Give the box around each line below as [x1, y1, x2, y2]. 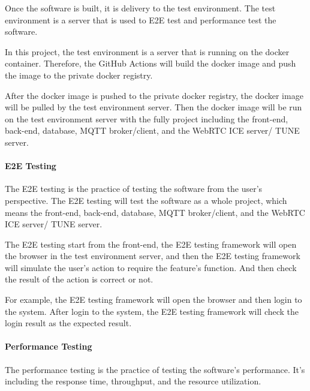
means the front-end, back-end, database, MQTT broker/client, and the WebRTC [5, 206, 305, 218]
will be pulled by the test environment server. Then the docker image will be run [5, 101, 302, 113]
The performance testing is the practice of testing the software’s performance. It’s [5, 363, 305, 375]
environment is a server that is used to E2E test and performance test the [5, 13, 276, 26]
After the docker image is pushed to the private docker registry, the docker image [5, 89, 303, 101]
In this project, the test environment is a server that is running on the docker [5, 45, 290, 58]
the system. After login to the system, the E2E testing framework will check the [5, 305, 299, 317]
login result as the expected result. [5, 317, 132, 329]
